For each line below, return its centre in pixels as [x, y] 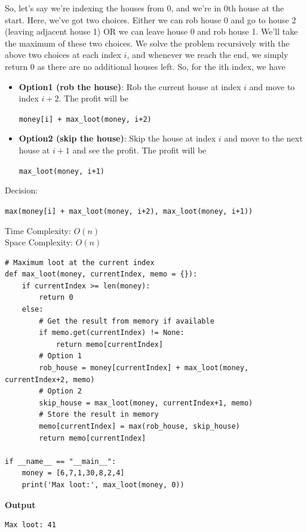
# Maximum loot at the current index [80, 262]
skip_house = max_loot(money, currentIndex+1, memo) [146, 403]
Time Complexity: [38, 230]
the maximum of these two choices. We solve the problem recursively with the [147, 43]
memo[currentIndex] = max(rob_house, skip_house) [139, 426]
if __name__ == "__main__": [61, 461]
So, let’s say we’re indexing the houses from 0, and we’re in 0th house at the [145, 8]
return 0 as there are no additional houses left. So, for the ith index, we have [145, 66]
